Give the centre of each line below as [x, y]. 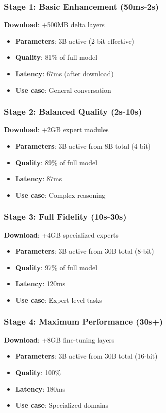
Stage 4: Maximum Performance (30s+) [83, 321]
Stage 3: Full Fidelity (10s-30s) [65, 216]
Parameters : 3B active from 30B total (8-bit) [85, 251]
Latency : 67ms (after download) [64, 73]
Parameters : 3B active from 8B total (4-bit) [83, 146]
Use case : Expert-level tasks [59, 300]
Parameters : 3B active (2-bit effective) [75, 41]
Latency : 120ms [40, 284]
